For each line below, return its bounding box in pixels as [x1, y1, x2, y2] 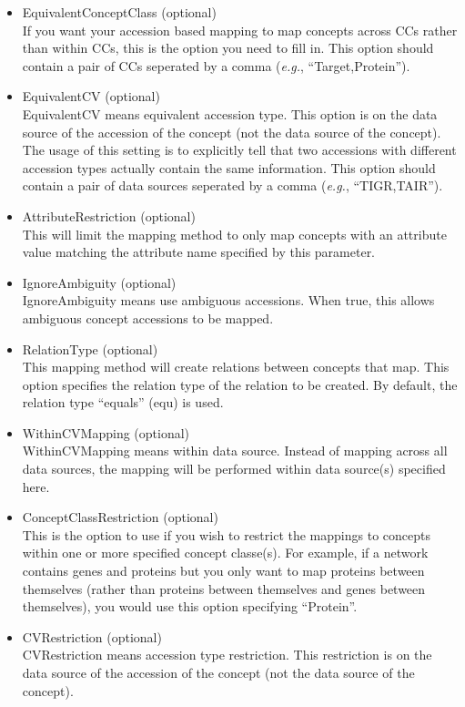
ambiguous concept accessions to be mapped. [22, 308, 274, 327]
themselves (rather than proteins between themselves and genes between [22, 579, 426, 598]
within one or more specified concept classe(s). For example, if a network [22, 543, 429, 562]
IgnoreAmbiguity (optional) [22, 272, 177, 292]
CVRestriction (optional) [22, 627, 162, 646]
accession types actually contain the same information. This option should [22, 158, 436, 177]
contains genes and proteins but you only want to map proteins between [22, 561, 425, 580]
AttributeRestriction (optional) [22, 206, 196, 225]
